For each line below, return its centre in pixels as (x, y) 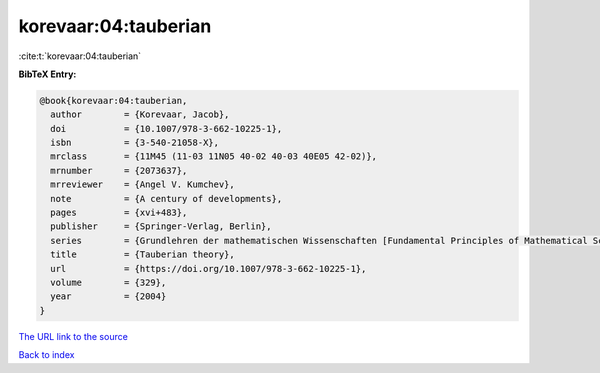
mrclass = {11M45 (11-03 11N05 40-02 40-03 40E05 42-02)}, (214, 156)
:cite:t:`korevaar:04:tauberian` (80, 56)
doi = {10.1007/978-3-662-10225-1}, (166, 128)
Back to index (46, 355)
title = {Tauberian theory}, (142, 254)
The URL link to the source (73, 336)
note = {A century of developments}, (166, 198)
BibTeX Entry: (47, 74)
